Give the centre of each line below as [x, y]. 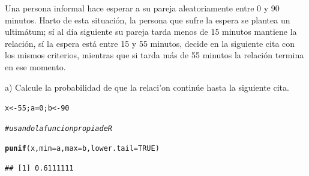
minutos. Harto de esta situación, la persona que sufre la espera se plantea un [148, 20]
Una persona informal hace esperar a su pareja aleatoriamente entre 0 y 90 [142, 8]
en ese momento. [35, 66]
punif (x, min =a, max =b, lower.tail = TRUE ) [82, 149]
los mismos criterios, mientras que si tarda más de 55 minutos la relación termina [154, 55]
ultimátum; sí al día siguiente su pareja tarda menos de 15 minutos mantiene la [151, 32]
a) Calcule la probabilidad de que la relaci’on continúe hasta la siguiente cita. [147, 87]
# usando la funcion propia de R [59, 128]
